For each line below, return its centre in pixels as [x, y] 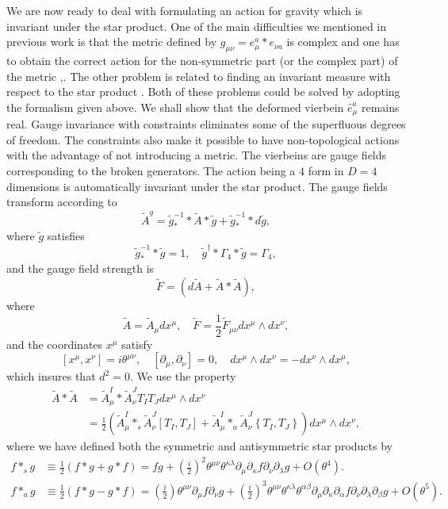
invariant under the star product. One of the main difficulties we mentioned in [197, 26]
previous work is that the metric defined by [112, 42]
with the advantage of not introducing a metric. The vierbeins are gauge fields [197, 155]
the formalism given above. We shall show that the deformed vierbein [175, 107]
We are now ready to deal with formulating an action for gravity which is [185, 10]
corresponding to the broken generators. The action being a [151, 170]
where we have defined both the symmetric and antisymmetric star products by [199, 446]
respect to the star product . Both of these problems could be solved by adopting [203, 92]
